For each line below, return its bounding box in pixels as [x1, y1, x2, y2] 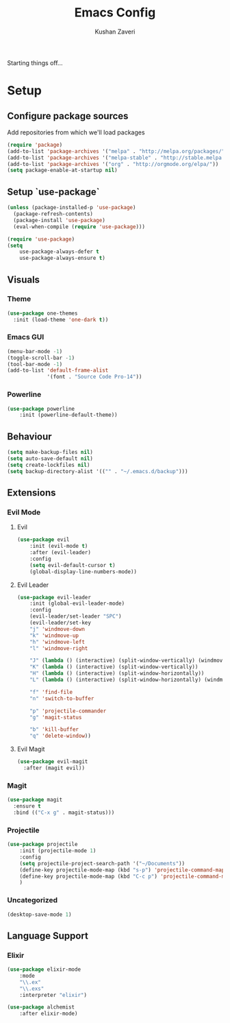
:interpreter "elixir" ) [19, 991, 88, 998]
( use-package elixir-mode [7, 966, 81, 973]
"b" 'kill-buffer [29, 726, 79, 733]
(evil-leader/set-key [29, 619, 91, 627]
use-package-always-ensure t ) [19, 255, 106, 262]
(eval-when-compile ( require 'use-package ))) [13, 223, 146, 230]
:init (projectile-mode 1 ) [19, 847, 97, 854]
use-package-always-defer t [19, 248, 99, 255]
